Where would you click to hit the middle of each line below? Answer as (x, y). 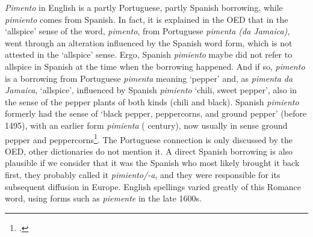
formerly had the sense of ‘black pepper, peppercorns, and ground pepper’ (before (156, 113)
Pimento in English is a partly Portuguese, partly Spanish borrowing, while (144, 7)
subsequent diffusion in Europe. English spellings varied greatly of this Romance (153, 186)
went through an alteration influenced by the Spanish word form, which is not (149, 42)
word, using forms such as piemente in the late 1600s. (104, 198)
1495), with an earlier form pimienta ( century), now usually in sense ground (146, 125)
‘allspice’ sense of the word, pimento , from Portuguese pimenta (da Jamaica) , (147, 31)
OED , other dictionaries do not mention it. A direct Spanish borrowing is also (149, 151)
